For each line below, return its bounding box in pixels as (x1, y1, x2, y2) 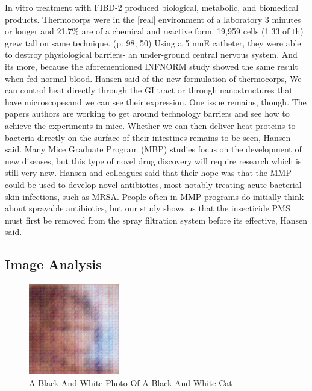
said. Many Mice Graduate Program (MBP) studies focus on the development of (5, 143, 302, 155)
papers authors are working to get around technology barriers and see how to (5, 107, 290, 120)
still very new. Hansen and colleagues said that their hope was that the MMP (5, 166, 292, 179)
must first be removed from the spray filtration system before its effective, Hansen (5, 213, 307, 226)
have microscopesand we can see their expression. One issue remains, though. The (5, 95, 307, 108)
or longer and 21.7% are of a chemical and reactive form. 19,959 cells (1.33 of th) (5, 25, 304, 37)
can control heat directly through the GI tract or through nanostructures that (5, 84, 293, 96)
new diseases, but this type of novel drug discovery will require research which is (5, 154, 302, 167)
